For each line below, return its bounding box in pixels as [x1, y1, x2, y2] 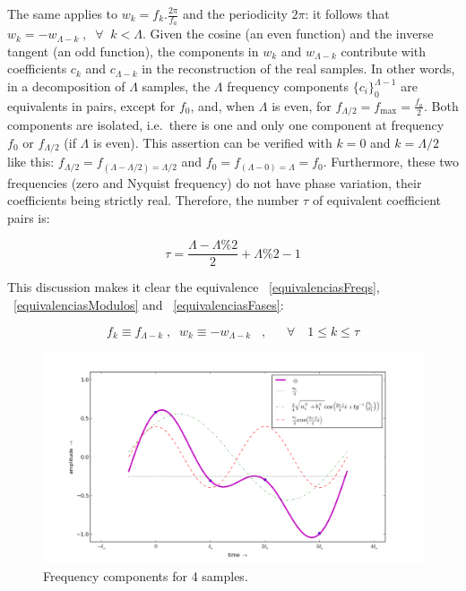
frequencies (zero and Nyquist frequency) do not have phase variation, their [7, 173, 422, 192]
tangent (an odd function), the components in [7, 41, 259, 60]
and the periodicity [183, 4, 288, 22]
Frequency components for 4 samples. [43, 566, 248, 585]
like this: [7, 152, 55, 171]
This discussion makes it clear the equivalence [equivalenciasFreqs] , [7, 278, 380, 296]
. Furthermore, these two [323, 152, 460, 171]
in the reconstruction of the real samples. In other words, [142, 59, 455, 78]
